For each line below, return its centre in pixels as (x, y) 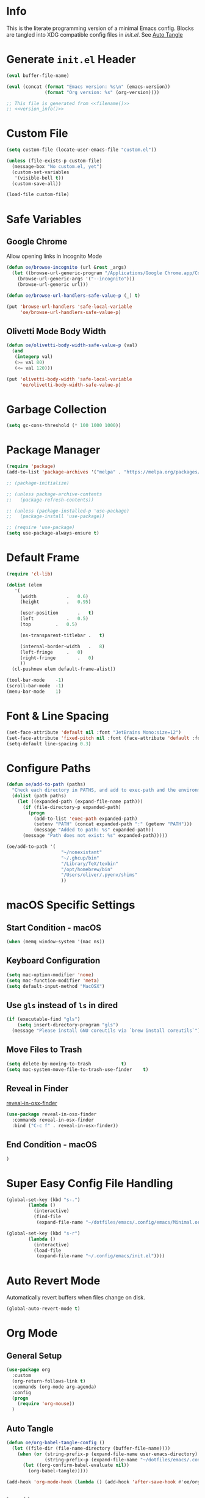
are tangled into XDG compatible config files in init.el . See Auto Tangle (95, 34)
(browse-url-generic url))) (53, 284)
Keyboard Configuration (53, 961)
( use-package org (28, 1370)
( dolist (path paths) (39, 796)
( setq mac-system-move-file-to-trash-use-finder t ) (77, 1069)
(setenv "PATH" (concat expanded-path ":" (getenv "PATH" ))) (113, 824)
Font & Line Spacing (58, 716)
